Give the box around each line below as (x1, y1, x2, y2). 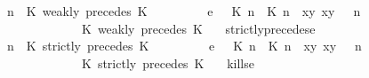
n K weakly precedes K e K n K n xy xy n (6, 2, 361, 19)
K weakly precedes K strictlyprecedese (81, 19, 316, 37)
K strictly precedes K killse (81, 53, 254, 72)
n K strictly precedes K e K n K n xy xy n (6, 36, 362, 55)
